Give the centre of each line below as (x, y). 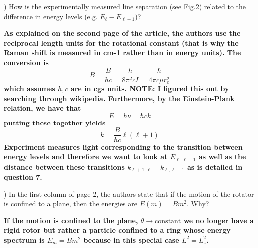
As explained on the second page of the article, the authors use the (122, 33)
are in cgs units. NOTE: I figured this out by (150, 88)
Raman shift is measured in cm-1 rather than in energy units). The (123, 53)
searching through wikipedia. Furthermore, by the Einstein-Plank (119, 98)
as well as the (222, 157)
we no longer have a (218, 220)
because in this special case (131, 239)
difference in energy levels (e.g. (51, 16)
